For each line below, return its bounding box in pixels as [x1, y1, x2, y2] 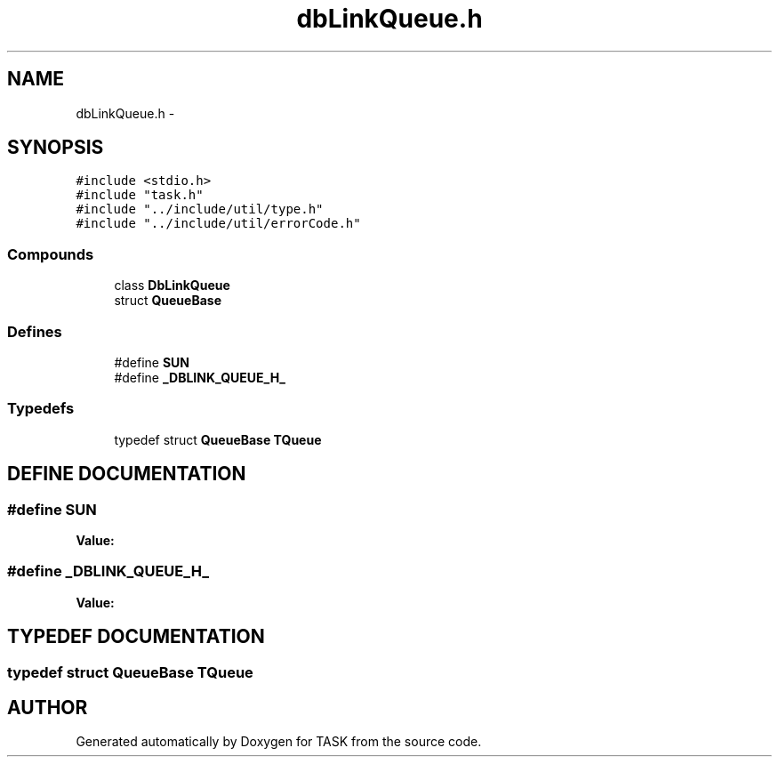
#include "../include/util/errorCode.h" [76, 216, 361, 231]
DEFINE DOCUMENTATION [7, 462, 246, 486]
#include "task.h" [76, 188, 204, 203]
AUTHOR [7, 696, 88, 719]
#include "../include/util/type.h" [76, 202, 324, 217]
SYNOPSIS [7, 136, 104, 159]
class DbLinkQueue [114, 277, 230, 294]
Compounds [7, 245, 94, 263]
